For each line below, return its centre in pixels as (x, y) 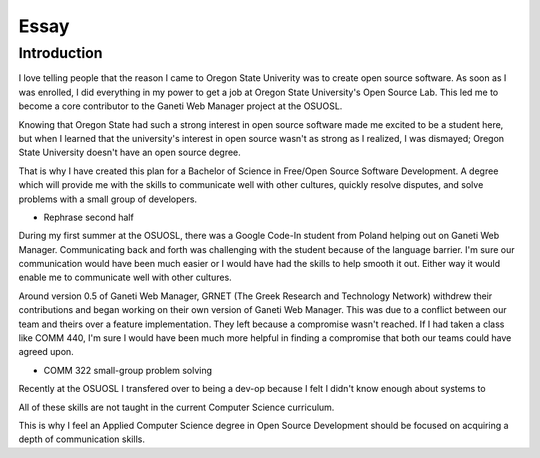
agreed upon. (46, 352)
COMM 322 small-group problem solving (128, 370)
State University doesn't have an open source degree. (130, 152)
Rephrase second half (88, 217)
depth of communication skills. (81, 439)
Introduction (60, 53)
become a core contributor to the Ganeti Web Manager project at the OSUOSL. (180, 106)
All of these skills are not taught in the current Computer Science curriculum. (176, 407)
